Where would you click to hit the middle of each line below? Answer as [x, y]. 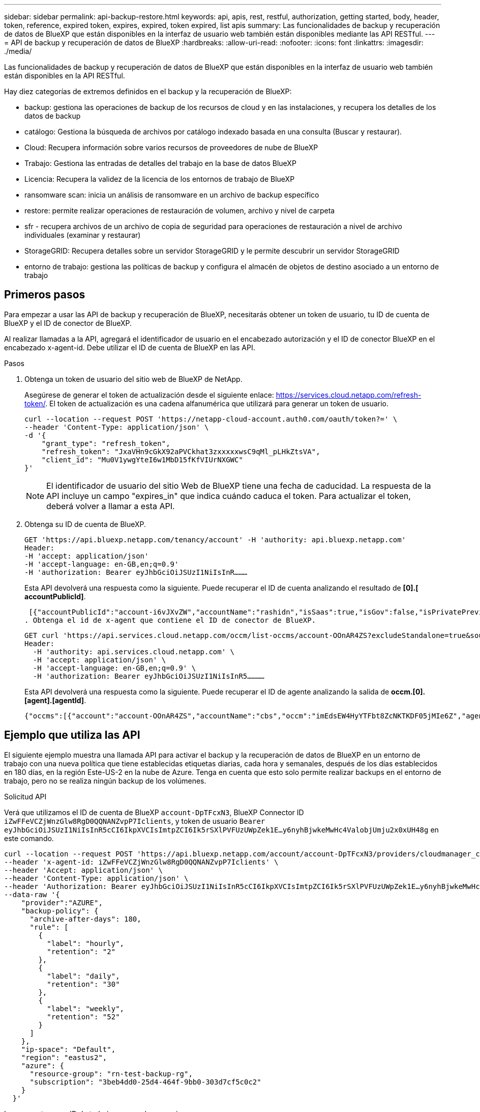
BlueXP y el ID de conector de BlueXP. [68, 323]
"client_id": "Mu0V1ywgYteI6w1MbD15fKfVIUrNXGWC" [142, 460]
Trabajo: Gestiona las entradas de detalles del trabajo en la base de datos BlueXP [160, 163]
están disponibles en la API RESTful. [65, 76]
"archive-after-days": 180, [85, 919]
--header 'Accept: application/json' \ [83, 870]
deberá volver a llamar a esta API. [111, 506]
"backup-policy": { [60, 911]
